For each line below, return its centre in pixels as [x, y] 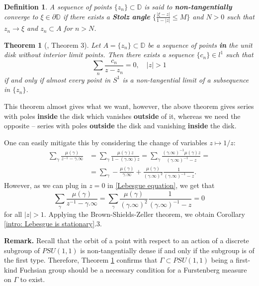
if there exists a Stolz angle [106, 16]
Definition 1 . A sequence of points [58, 6]
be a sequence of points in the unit [200, 45]
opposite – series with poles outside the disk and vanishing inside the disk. [120, 126]
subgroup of [22, 250]
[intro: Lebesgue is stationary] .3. [53, 224]
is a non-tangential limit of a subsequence [186, 79]
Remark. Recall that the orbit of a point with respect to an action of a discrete [127, 240]
